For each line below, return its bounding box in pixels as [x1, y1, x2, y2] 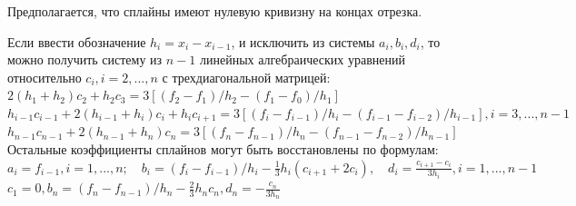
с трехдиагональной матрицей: [162, 67, 331, 86]
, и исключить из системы [231, 32, 375, 51]
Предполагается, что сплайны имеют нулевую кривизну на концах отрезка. [7, 2, 422, 20]
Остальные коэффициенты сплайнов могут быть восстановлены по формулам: [7, 140, 439, 159]
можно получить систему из [7, 50, 163, 69]
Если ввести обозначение [7, 32, 146, 51]
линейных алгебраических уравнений [199, 50, 405, 69]
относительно [7, 67, 82, 86]
